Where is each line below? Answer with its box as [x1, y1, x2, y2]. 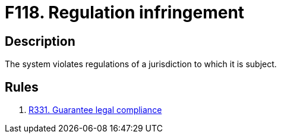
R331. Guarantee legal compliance [29, 105, 162, 115]
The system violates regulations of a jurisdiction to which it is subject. [5, 59, 277, 70]
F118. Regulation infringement [5, 2, 245, 23]
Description [5, 33, 75, 49]
